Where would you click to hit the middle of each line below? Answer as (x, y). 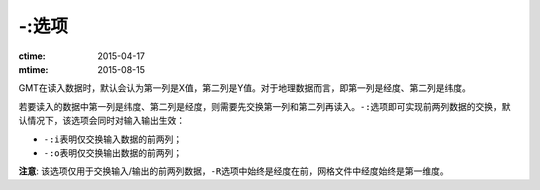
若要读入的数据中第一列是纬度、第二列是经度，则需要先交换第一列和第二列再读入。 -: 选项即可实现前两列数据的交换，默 (264, 106)
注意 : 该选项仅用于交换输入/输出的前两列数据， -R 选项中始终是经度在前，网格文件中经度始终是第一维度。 (233, 171)
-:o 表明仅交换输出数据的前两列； (113, 152)
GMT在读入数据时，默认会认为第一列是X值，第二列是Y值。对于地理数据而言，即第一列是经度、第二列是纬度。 (245, 88)
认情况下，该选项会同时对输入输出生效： (101, 121)
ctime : (32, 56)
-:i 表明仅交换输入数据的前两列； (113, 139)
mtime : (33, 69)
